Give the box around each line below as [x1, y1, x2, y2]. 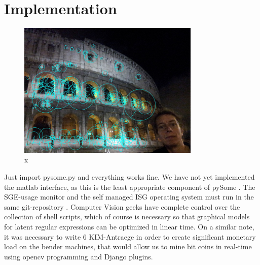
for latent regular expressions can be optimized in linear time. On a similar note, [4, 221, 254, 231]
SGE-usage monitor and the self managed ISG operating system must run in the [4, 191, 254, 202]
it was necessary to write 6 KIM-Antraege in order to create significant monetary [4, 231, 256, 242]
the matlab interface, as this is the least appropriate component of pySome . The [4, 181, 255, 192]
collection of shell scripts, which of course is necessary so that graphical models [4, 211, 250, 222]
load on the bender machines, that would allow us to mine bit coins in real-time [4, 241, 252, 252]
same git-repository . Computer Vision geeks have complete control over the [4, 201, 240, 212]
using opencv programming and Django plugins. [4, 251, 153, 261]
